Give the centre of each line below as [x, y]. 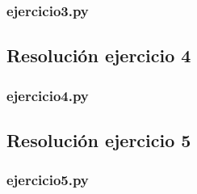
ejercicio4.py [48, 95]
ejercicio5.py [48, 180]
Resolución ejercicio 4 [99, 55]
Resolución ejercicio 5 [99, 139]
